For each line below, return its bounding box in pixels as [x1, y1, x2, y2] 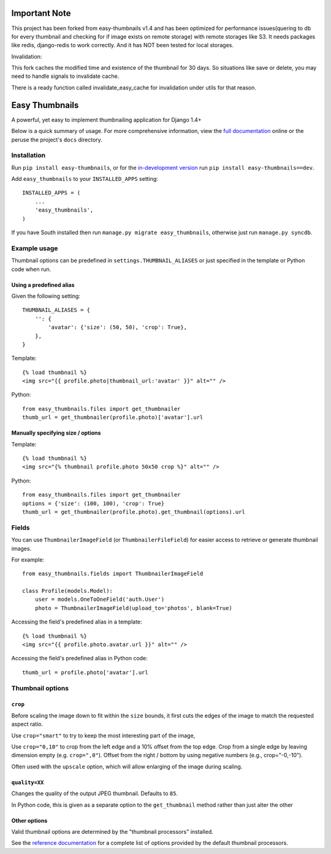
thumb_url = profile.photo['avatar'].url [22, 669, 148, 676]
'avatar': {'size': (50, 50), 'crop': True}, [48, 324, 187, 331]
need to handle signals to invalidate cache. [11, 72, 120, 80]
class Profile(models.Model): [22, 587, 113, 595]
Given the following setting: [11, 292, 81, 300]
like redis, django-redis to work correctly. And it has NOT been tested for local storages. [11, 42, 234, 49]
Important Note [11, 8, 71, 18]
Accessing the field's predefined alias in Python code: [11, 655, 148, 662]
